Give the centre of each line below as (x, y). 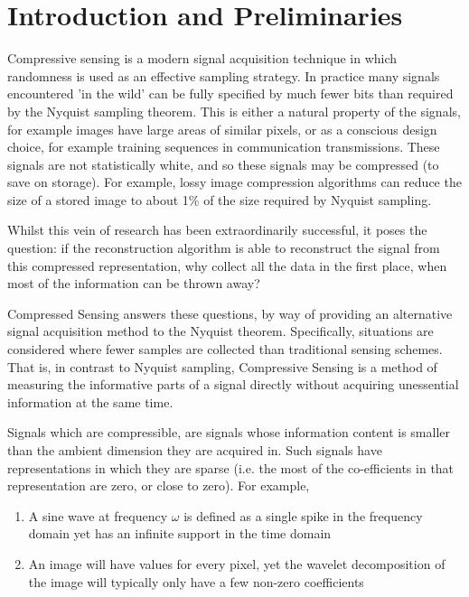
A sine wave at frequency (98, 515)
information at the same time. (90, 401)
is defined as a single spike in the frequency (303, 515)
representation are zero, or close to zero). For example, (159, 485)
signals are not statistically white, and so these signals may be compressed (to (223, 164)
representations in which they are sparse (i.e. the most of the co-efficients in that (231, 467)
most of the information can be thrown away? (134, 283)
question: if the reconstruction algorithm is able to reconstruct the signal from (224, 248)
